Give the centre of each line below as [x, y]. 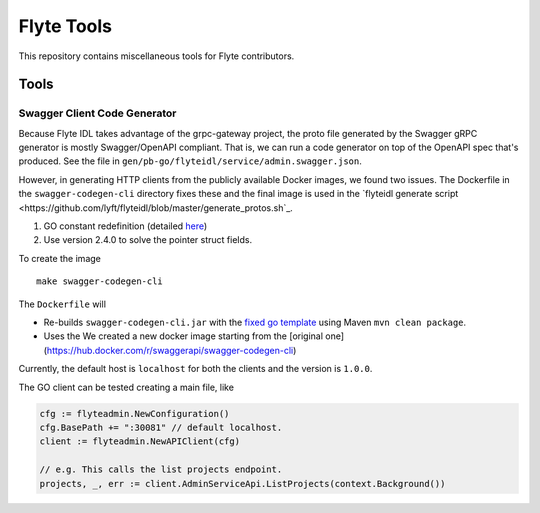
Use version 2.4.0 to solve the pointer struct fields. [148, 240]
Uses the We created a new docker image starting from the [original [183, 336]
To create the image [60, 258]
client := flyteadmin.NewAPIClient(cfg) [139, 441]
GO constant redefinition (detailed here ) [125, 226]
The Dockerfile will [62, 304]
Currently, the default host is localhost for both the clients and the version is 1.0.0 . [195, 369]
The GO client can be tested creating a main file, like [126, 387]
